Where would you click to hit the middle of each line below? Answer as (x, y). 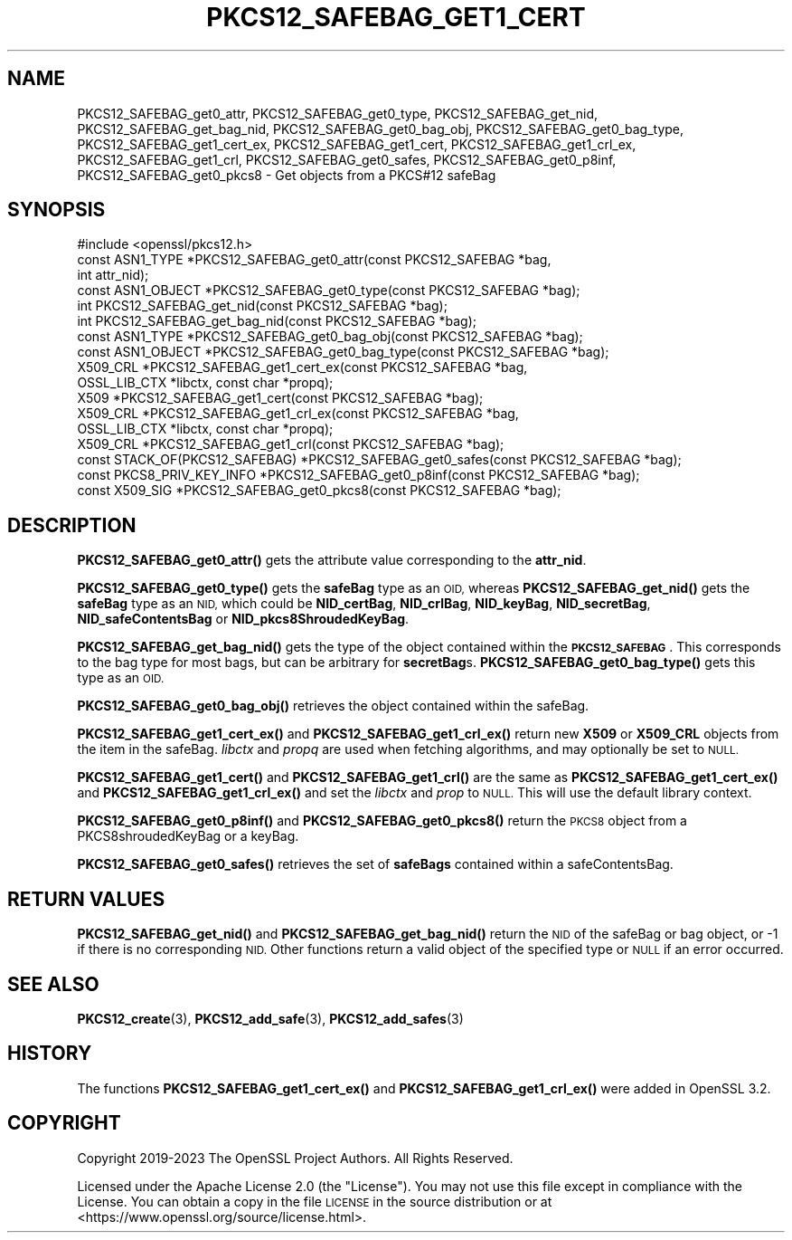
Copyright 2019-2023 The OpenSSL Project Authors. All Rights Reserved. (295, 1158)
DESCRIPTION (72, 525)
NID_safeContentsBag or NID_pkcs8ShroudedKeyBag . (243, 619)
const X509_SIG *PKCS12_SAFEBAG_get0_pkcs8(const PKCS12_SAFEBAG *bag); (319, 491)
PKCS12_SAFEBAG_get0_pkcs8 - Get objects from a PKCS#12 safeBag (287, 175)
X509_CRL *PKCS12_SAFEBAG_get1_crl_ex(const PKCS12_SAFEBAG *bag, (298, 414)
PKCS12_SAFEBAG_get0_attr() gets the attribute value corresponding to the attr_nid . (332, 560)
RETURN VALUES (86, 899)
